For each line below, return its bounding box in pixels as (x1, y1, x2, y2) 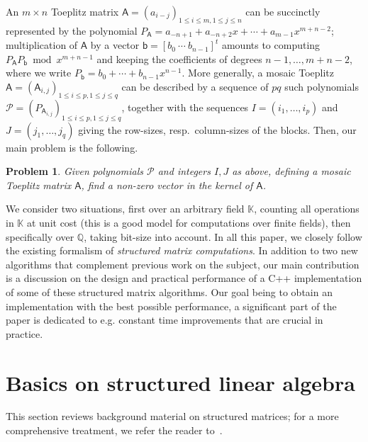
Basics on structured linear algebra (6, 368, 355, 397)
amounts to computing (221, 38, 320, 52)
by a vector (90, 38, 140, 52)
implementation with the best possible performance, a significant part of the (6, 298, 337, 313)
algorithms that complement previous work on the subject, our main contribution (6, 256, 359, 271)
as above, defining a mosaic (232, 164, 351, 178)
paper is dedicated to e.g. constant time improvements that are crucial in (6, 312, 323, 327)
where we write (6, 65, 72, 80)
